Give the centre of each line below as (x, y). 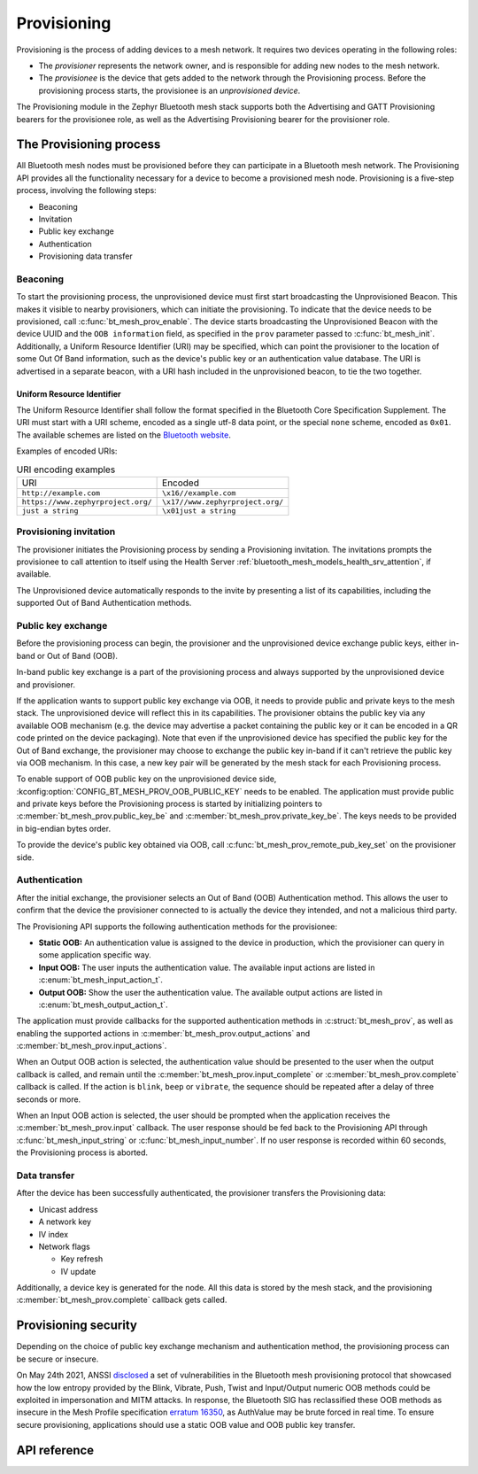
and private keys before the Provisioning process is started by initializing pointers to (170, 804)
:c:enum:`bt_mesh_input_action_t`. (101, 980)
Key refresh (82, 1259)
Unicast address (68, 1209)
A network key (65, 1222)
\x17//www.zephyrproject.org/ (223, 502)
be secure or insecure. (58, 1359)
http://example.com (61, 493)
